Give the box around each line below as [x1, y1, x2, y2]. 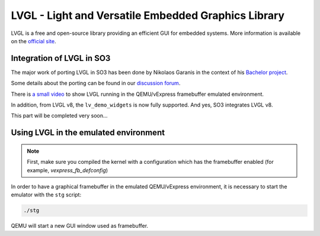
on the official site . [11, 37, 56, 44]
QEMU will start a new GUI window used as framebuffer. [11, 222, 148, 229]
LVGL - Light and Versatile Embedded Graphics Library [11, 9, 284, 22]
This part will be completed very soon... [11, 112, 108, 119]
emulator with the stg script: [11, 191, 82, 198]
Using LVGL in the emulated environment [11, 128, 165, 138]
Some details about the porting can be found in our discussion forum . [11, 80, 181, 87]
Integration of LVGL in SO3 [11, 53, 111, 63]
